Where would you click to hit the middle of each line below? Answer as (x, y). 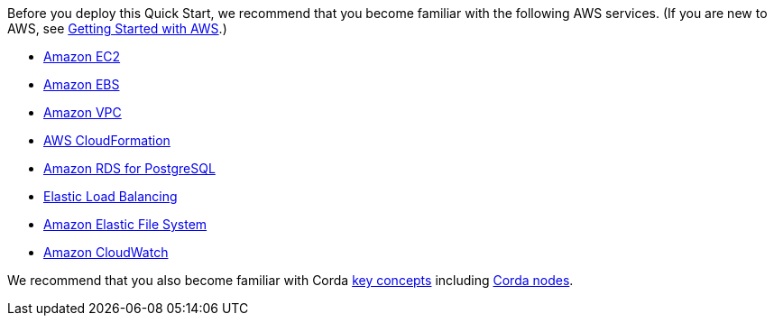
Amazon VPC (83, 112)
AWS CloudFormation (107, 140)
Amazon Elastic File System (125, 224)
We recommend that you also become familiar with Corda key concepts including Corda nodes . (290, 280)
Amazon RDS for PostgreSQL (129, 168)
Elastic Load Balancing (111, 196)
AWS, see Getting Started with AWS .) (117, 28)
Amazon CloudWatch (106, 252)
